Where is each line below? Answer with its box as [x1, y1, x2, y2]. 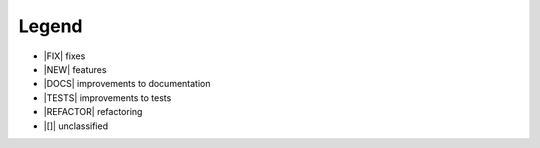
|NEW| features [43, 63, 107, 75]
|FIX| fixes [43, 50, 86, 62]
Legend [18, 15, 83, 37]
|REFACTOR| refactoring [43, 106, 143, 118]
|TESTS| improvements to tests [43, 91, 172, 104]
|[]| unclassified [43, 120, 109, 132]
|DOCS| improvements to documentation [43, 78, 211, 90]
